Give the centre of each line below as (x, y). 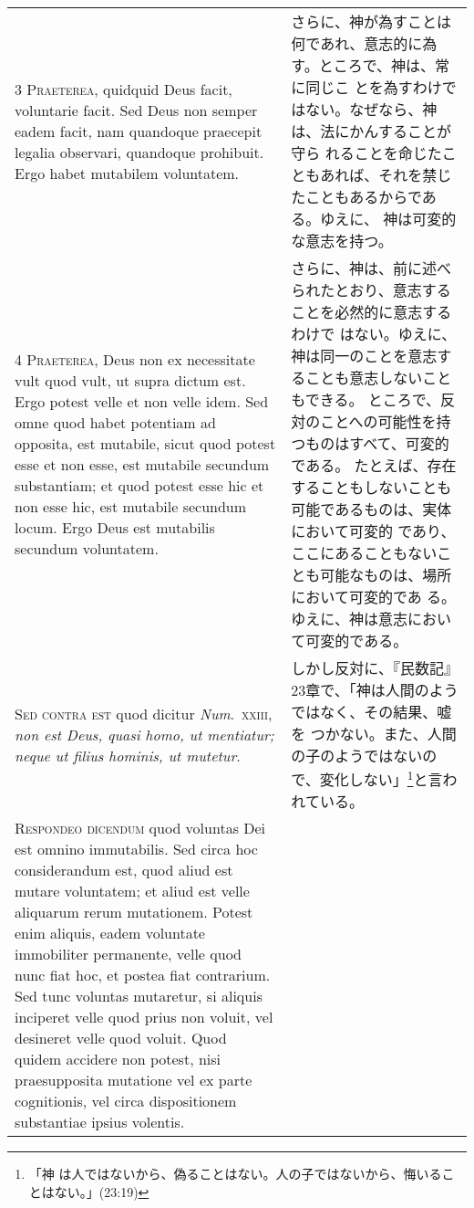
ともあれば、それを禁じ (371, 175)
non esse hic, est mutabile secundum (131, 506)
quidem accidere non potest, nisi (118, 1059)
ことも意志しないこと (379, 378)
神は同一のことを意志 (364, 356)
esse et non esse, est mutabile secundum (142, 464)
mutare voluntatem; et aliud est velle (132, 891)
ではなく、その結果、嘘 (371, 712)
